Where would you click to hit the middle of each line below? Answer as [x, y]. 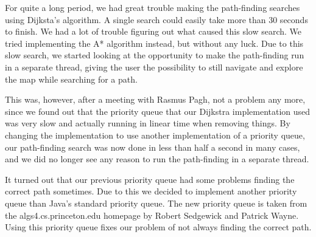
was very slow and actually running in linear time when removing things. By [148, 123]
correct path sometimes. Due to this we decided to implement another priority [151, 191]
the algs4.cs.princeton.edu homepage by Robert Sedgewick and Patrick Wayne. [152, 215]
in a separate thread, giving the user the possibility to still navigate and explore [154, 67]
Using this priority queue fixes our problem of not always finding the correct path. [158, 227]
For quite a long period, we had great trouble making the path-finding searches [153, 7]
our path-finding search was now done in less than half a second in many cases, [153, 147]
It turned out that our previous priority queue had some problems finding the [150, 179]
